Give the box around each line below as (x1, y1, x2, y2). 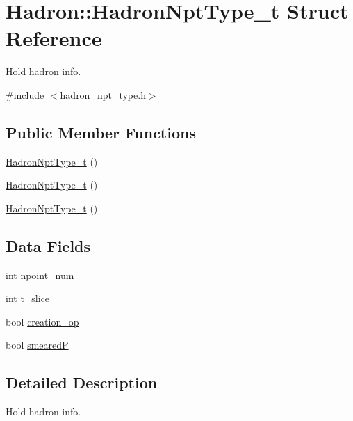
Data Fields (6, 235, 91, 256)
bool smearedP (6, 337, 69, 352)
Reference (6, 24, 102, 52)
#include (6, 87, 44, 102)
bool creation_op (6, 314, 79, 328)
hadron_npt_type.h (60, 87, 146, 102)
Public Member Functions (6, 121, 196, 143)
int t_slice (6, 291, 50, 305)
